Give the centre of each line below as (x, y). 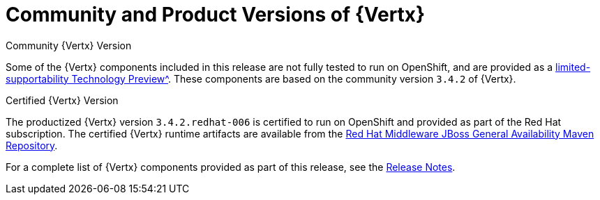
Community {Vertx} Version (69, 45)
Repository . (32, 145)
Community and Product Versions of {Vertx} (216, 15)
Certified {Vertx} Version (62, 100)
